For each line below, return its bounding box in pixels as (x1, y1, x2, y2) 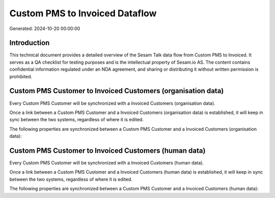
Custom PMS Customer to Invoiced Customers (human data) (9, 146, 206, 155)
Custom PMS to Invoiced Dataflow (9, 8, 157, 19)
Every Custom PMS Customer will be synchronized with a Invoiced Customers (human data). (9, 160, 204, 165)
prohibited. (9, 73, 33, 79)
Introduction (9, 39, 50, 47)
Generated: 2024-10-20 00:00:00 (9, 25, 80, 32)
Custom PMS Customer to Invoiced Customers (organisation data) (9, 87, 224, 95)
